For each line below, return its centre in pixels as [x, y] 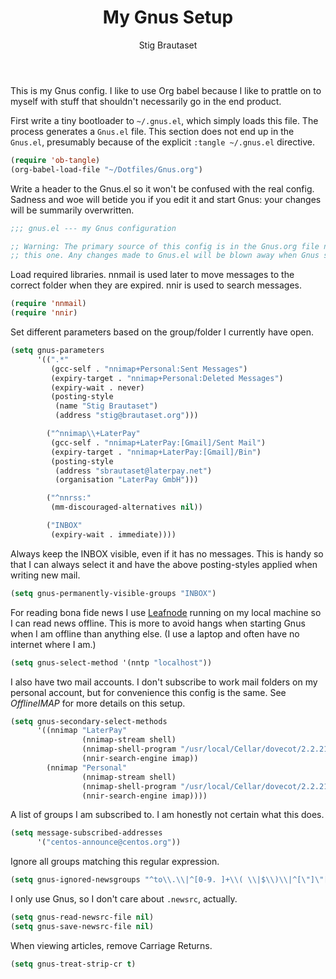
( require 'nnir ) [44, 313]
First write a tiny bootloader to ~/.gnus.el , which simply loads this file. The [164, 120]
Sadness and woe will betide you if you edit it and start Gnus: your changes [166, 199]
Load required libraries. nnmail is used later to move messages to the [152, 275]
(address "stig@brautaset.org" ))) [126, 416]
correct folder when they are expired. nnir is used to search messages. [156, 285]
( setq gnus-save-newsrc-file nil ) [82, 926]
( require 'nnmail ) [48, 304]
